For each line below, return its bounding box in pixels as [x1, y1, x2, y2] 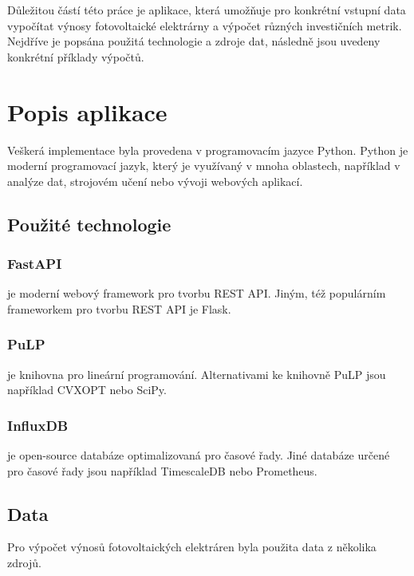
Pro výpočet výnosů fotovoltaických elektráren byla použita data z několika [7, 539, 377, 555]
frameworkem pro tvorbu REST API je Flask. [7, 300, 231, 317]
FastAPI [7, 253, 62, 273]
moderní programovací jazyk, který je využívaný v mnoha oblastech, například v [7, 157, 400, 174]
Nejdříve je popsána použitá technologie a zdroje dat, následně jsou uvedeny [7, 33, 380, 49]
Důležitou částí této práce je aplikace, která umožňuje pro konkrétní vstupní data [7, 2, 406, 18]
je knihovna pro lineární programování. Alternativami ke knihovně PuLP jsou [7, 365, 386, 382]
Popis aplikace [7, 95, 168, 128]
